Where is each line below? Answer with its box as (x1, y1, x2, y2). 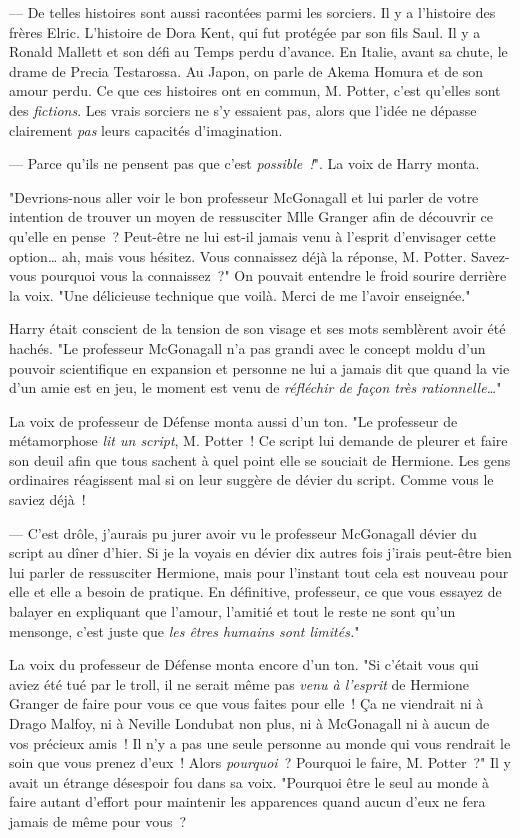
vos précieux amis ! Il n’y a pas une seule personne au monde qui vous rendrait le (9, 732, 511, 753)
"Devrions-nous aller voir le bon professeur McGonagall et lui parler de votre (9, 186, 479, 207)
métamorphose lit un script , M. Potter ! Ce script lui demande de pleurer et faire (9, 430, 508, 451)
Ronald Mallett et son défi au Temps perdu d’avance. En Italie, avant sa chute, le (9, 41, 508, 62)
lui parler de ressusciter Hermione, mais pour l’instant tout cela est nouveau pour (9, 561, 509, 582)
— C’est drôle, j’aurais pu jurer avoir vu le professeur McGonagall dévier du (9, 522, 477, 543)
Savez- (471, 245, 510, 266)
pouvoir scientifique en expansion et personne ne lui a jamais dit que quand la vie (9, 357, 510, 378)
